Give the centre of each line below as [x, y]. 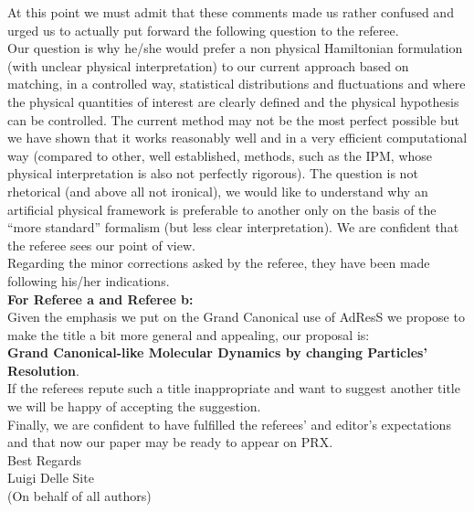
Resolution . [43, 370]
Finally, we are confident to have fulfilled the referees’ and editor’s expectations [229, 424]
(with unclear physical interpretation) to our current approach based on [208, 65]
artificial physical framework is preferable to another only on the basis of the [222, 209]
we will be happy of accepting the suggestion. [134, 406]
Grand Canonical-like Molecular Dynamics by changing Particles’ [217, 352]
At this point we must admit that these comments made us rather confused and [231, 12]
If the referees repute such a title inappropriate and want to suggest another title [234, 388]
